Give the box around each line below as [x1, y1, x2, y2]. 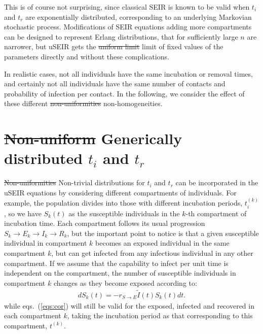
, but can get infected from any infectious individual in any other [51, 248, 253, 258]
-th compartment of [185, 208, 247, 218]
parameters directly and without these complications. [4, 51, 169, 61]
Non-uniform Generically [4, 128, 182, 149]
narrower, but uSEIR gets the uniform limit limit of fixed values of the [4, 41, 223, 52]
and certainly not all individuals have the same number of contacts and [4, 78, 226, 89]
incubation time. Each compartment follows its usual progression [4, 218, 205, 228]
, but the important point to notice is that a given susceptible [67, 227, 259, 238]
